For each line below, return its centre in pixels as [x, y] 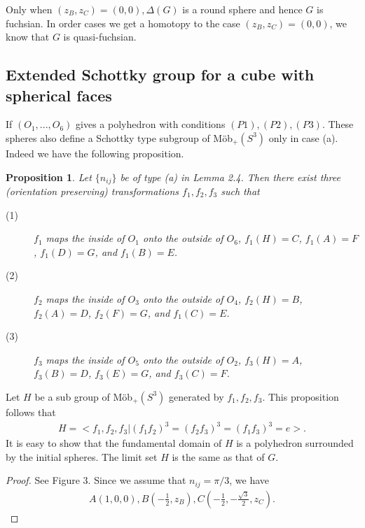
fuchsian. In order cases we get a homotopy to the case [123, 23]
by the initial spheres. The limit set [82, 456]
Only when [29, 9]
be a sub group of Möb [84, 396]
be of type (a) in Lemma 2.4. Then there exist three [230, 177]
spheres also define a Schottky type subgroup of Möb [119, 137]
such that [240, 191]
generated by [196, 396]
